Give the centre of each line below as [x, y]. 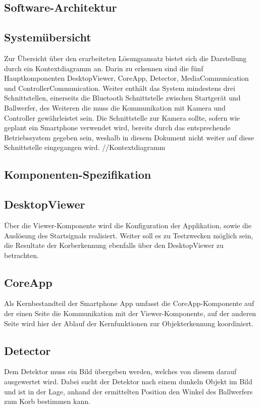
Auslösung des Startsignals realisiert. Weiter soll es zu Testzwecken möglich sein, [129, 235]
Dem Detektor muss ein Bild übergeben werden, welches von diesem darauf [120, 371]
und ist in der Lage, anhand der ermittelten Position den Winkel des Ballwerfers [128, 391]
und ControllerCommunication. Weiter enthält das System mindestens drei [120, 88]
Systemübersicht [48, 37]
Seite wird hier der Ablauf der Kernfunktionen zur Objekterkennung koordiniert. [129, 323]
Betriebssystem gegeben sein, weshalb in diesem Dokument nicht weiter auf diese [129, 137]
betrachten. [21, 255]
